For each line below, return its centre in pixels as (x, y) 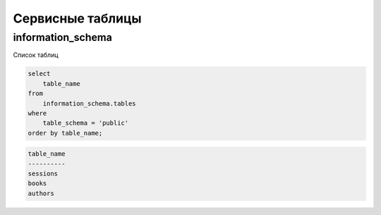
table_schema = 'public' (86, 123)
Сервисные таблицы (77, 18)
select (39, 74)
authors (41, 193)
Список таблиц (36, 55)
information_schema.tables (90, 103)
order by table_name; (65, 133)
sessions (43, 174)
